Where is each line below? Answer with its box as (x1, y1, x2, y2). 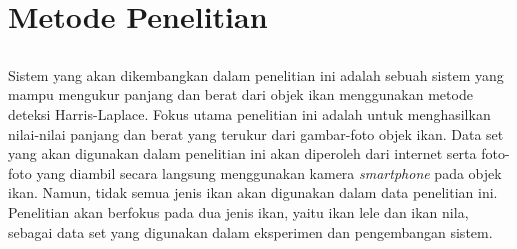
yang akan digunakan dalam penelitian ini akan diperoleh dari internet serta (8, 143, 477, 164)
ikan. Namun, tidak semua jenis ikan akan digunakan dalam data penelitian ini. (8, 182, 498, 203)
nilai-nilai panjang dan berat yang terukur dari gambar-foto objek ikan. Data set (8, 123, 504, 144)
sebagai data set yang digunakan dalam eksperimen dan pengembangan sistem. (8, 221, 493, 242)
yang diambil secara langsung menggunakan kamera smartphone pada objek (36, 162, 502, 183)
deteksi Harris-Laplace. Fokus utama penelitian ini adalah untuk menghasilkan (8, 103, 491, 124)
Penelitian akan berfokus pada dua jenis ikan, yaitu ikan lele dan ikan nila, (8, 201, 469, 222)
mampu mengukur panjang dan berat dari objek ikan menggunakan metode (8, 84, 473, 105)
